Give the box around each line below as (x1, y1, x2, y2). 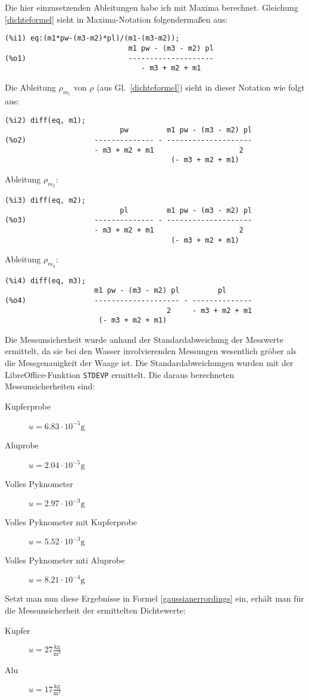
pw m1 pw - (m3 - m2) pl (120, 126, 252, 135)
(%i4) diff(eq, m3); (5, 276, 86, 285)
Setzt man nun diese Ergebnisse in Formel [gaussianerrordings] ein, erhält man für (5, 592, 304, 605)
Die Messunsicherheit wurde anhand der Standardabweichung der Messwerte (5, 333, 283, 345)
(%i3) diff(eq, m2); (5, 196, 86, 205)
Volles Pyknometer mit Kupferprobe (5, 516, 138, 528)
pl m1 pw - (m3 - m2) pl (120, 206, 252, 215)
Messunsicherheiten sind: (5, 380, 95, 392)
